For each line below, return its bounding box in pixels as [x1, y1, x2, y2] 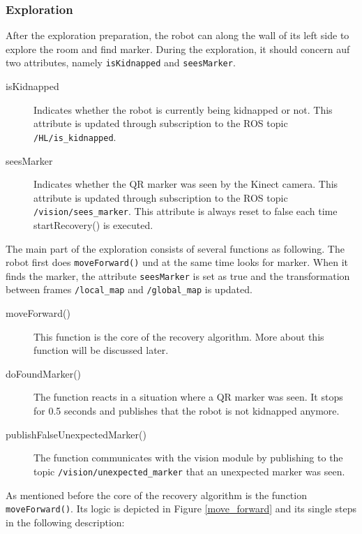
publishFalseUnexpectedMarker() [6, 427, 146, 441]
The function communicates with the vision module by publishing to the [33, 450, 343, 465]
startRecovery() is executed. [33, 217, 153, 232]
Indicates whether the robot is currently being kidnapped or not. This [33, 102, 333, 117]
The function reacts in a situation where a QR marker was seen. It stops [33, 390, 343, 404]
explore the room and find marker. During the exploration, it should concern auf [6, 41, 350, 56]
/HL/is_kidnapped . [33, 129, 116, 144]
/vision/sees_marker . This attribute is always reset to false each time [33, 204, 338, 218]
